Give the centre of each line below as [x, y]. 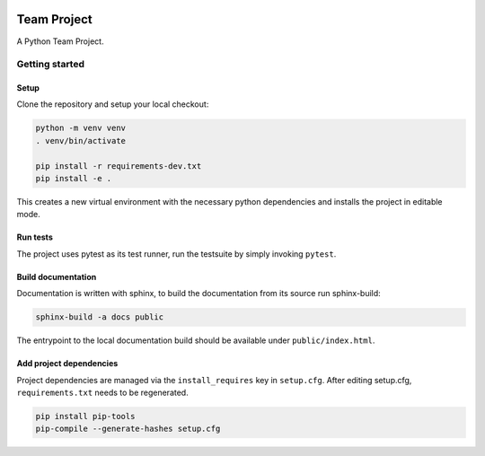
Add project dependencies [67, 364]
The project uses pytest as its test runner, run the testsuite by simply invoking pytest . [176, 254]
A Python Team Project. [60, 41]
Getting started [51, 65]
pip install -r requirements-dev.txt [119, 166]
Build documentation [57, 276]
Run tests [35, 237]
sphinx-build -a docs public [100, 317]
